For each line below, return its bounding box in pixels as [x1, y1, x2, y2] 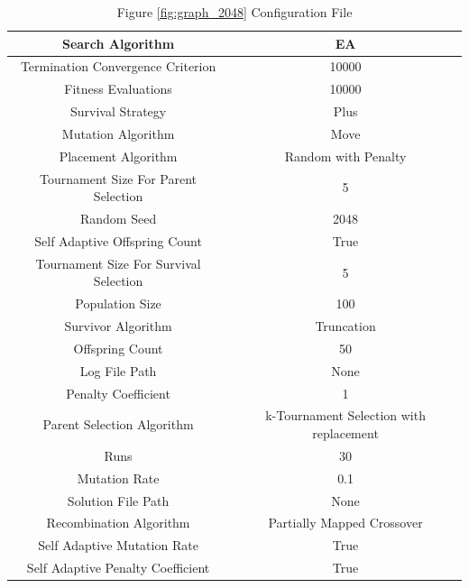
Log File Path [79, 361, 157, 380]
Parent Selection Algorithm [42, 415, 194, 434]
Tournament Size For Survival [35, 253, 201, 272]
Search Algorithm [61, 33, 175, 52]
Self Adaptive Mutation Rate [38, 536, 198, 555]
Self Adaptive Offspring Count [34, 231, 202, 250]
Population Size [75, 294, 161, 313]
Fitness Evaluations [64, 79, 172, 98]
